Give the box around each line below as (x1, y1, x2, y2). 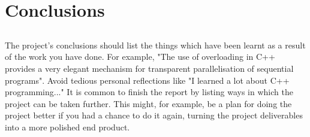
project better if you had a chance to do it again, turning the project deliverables (5, 109, 303, 121)
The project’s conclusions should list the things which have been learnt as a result (5, 38, 306, 51)
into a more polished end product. (5, 120, 130, 133)
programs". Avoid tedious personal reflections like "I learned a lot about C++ (5, 74, 290, 86)
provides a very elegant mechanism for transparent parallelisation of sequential (5, 62, 294, 74)
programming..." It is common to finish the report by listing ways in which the (5, 86, 293, 98)
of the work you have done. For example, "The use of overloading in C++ (5, 50, 275, 63)
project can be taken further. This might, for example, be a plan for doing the (5, 97, 292, 109)
